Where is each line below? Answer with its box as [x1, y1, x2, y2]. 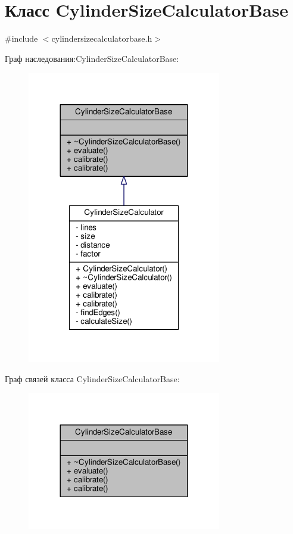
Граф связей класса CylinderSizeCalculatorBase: [5, 372, 180, 385]
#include [5, 32, 38, 45]
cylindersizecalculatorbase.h [51, 32, 152, 45]
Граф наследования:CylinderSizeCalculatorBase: [5, 52, 179, 64]
